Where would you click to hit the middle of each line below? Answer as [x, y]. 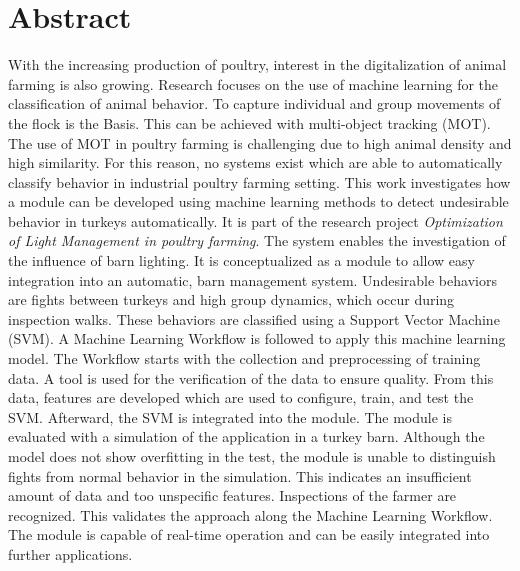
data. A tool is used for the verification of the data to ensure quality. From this [251, 377]
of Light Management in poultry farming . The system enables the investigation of [257, 240]
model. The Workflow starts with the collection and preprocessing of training [244, 358]
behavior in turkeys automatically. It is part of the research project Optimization [255, 220]
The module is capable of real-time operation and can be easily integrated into [249, 534]
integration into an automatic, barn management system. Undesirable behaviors [252, 279]
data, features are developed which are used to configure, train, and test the [241, 397]
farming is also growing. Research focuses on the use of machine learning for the [253, 83]
